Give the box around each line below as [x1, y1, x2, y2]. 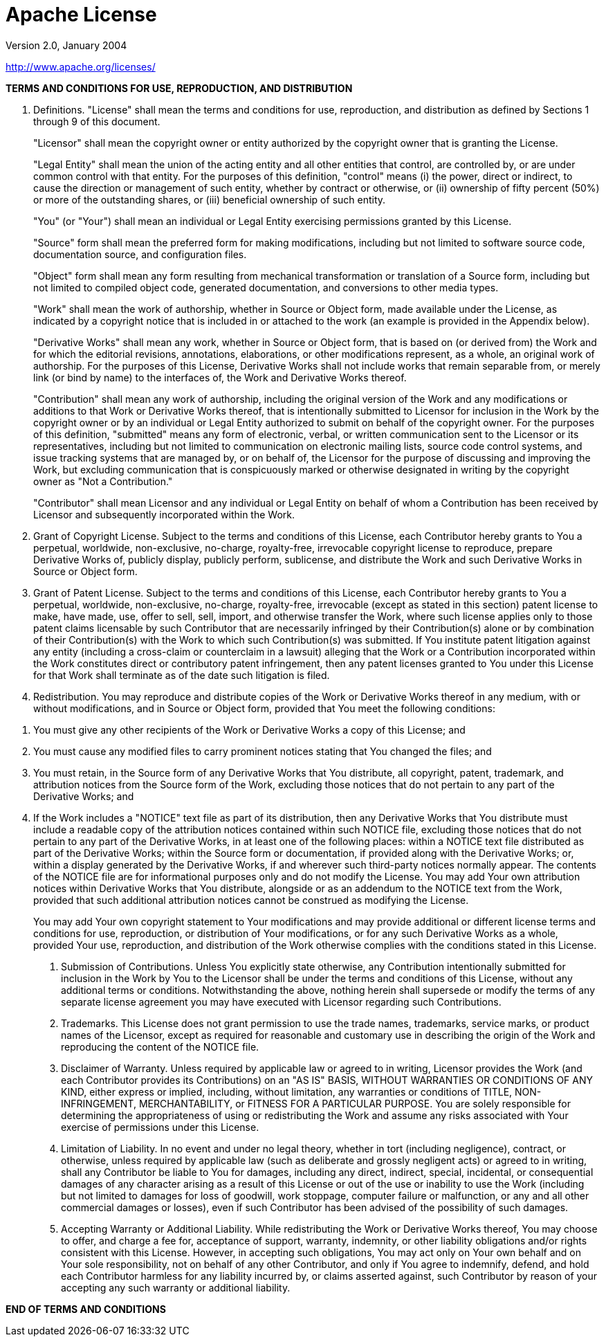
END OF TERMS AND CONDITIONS [6, 1303, 166, 1315]
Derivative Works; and [33, 790, 134, 802]
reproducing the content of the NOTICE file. [61, 1040, 259, 1053]
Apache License [6, 3, 157, 26]
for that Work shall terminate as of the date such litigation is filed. [33, 669, 330, 681]
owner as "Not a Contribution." [33, 475, 173, 487]
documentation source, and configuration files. [33, 248, 247, 260]
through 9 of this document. [33, 115, 160, 127]
